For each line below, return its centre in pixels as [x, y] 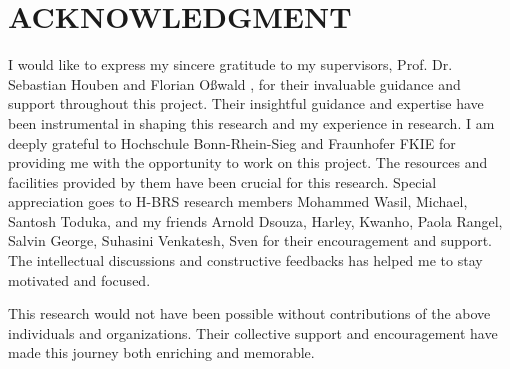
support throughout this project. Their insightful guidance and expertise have [246, 103]
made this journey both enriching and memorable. [161, 352]
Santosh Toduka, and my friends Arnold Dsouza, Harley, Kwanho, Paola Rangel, [255, 220]
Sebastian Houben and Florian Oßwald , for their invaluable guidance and [234, 83]
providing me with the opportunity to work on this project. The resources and [248, 162]
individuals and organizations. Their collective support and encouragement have [253, 332]
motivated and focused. [79, 279]
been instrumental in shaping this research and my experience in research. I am [251, 122]
